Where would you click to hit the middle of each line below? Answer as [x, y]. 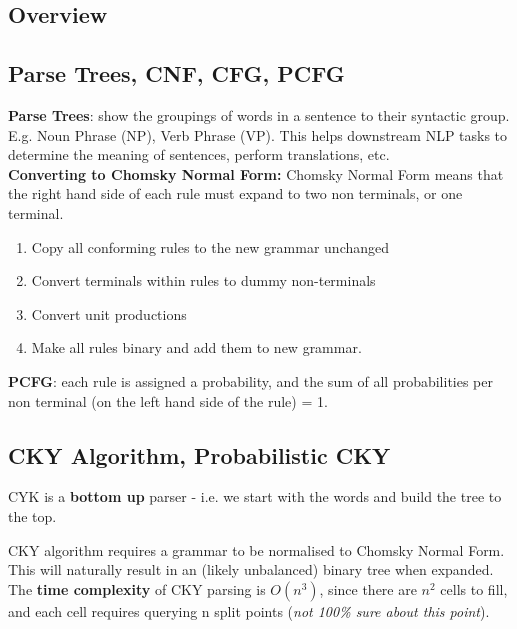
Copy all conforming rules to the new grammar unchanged [210, 246]
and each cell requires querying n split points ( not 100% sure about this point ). [249, 610]
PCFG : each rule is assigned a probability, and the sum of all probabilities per [251, 380]
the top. [32, 515]
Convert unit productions [109, 313]
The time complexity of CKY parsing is [137, 588]
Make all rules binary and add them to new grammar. [196, 347]
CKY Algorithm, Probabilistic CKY [199, 454]
